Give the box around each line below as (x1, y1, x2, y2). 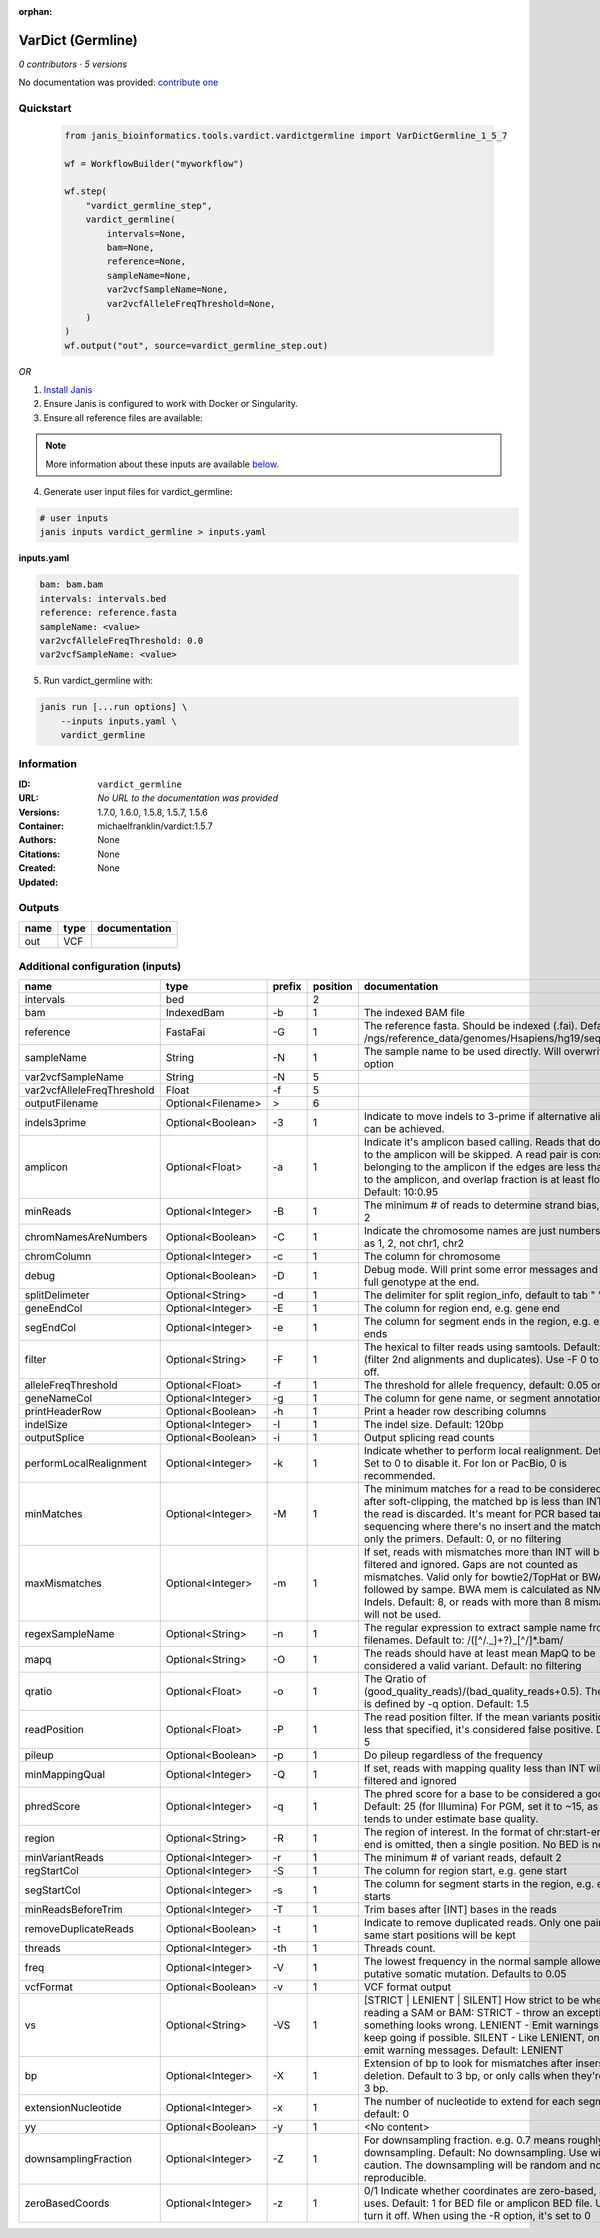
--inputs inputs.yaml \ (60, 715, 177, 727)
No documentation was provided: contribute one (18, 76, 219, 89)
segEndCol (24, 1321, 77, 1335)
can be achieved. (363, 1122, 445, 1136)
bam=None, (106, 241, 155, 253)
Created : (18, 862, 57, 874)
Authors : (18, 834, 57, 846)
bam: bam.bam (39, 579, 104, 590)
